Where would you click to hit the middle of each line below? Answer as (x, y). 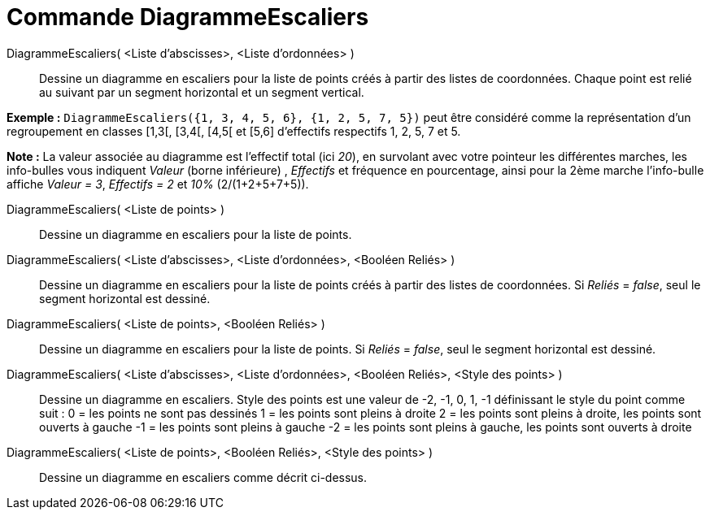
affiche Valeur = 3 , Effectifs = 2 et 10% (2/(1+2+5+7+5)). (158, 184)
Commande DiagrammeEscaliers (188, 17)
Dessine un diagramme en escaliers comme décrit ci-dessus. (203, 477)
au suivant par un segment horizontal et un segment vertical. (202, 92)
